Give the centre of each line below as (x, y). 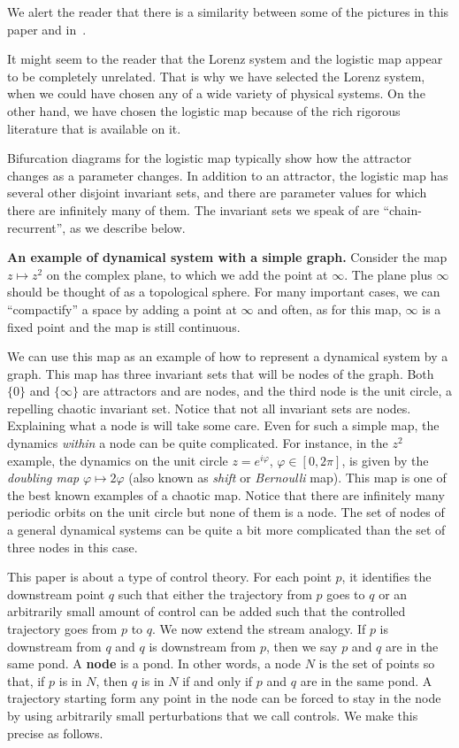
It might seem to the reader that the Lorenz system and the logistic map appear (225, 59)
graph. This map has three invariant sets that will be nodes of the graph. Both (221, 373)
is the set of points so (377, 663)
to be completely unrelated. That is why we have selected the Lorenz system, (216, 76)
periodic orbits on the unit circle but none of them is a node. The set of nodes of (226, 512)
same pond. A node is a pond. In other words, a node (154, 663)
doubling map (43, 478)
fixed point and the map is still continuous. (124, 326)
